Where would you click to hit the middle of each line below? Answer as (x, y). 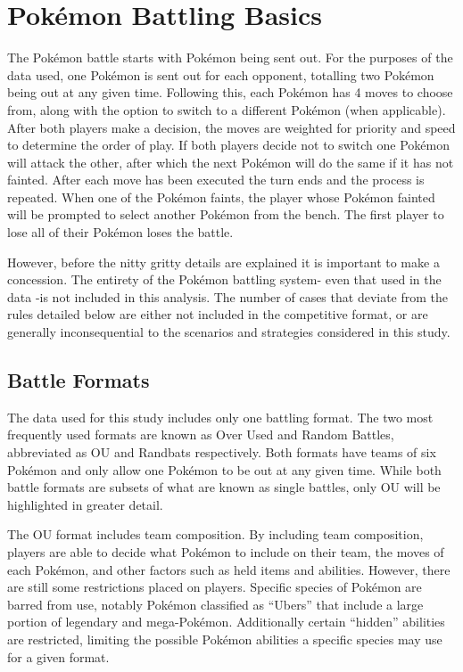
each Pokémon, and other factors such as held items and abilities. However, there (229, 569)
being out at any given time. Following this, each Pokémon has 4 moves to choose (230, 92)
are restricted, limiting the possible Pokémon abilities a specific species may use (225, 639)
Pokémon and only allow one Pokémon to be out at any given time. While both (224, 469)
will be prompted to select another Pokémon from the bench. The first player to (226, 214)
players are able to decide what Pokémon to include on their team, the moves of (226, 551)
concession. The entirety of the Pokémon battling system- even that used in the (224, 279)
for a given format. (58, 656)
